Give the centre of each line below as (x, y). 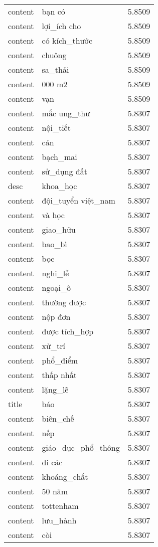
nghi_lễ (55, 273)
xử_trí (53, 346)
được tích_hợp (68, 331)
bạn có (53, 11)
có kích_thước (67, 40)
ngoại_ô (56, 288)
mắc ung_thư (66, 113)
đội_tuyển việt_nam (78, 200)
